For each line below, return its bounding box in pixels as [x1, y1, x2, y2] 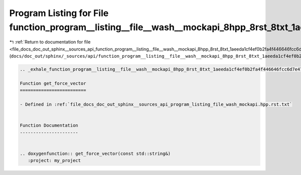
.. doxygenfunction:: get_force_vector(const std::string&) [20, 150, 171, 156]
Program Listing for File [9, 8, 109, 19]
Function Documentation [20, 123, 79, 128]
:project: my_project [28, 158, 81, 163]
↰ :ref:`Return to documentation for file [9, 39, 91, 45]
